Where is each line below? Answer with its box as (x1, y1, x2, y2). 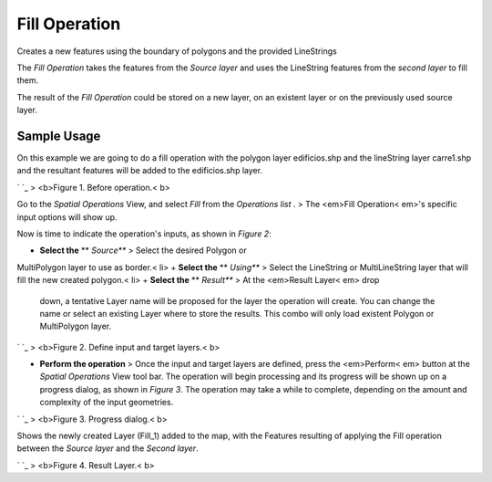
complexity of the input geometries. (39, 397, 174, 408)
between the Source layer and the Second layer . (16, 443, 200, 454)
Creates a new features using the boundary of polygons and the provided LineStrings (16, 46, 337, 57)
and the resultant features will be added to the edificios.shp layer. (16, 165, 263, 176)
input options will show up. (16, 211, 118, 223)
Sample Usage (16, 128, 101, 143)
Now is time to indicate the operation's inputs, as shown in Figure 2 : (16, 228, 272, 239)
